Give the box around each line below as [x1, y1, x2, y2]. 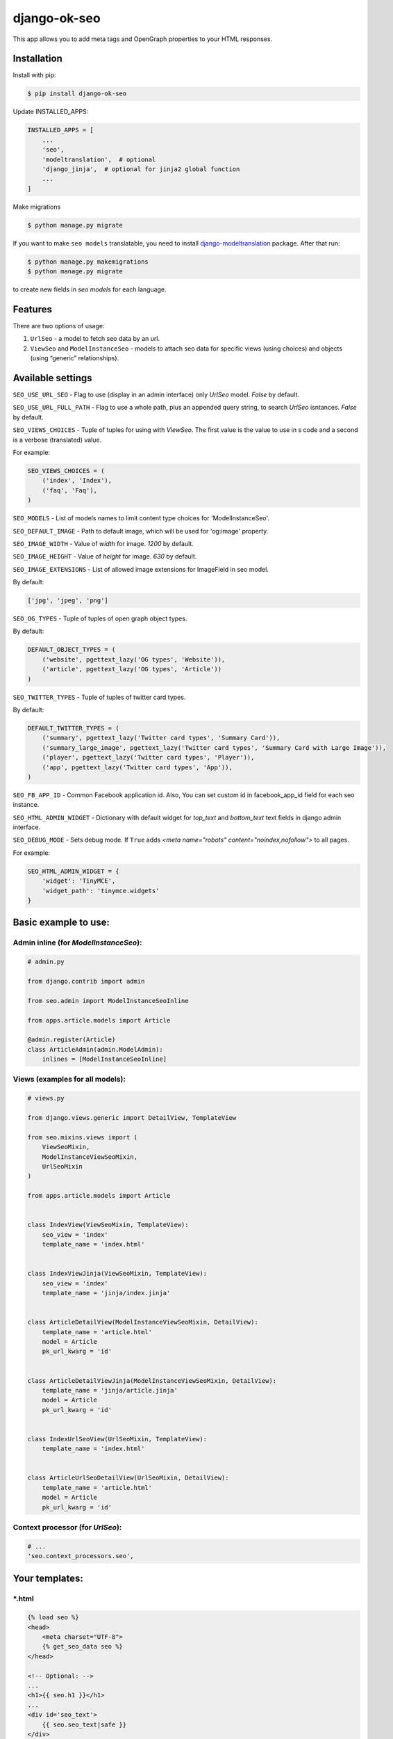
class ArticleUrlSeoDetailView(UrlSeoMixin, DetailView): [27, 1474, 229, 1482]
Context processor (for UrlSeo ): [12, 1522, 122, 1532]
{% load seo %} [27, 1614, 79, 1621]
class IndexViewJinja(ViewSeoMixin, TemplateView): [27, 1269, 208, 1278]
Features [12, 303, 52, 315]
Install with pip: [12, 71, 56, 79]
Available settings [12, 372, 93, 384]
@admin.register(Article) [27, 1036, 116, 1043]
